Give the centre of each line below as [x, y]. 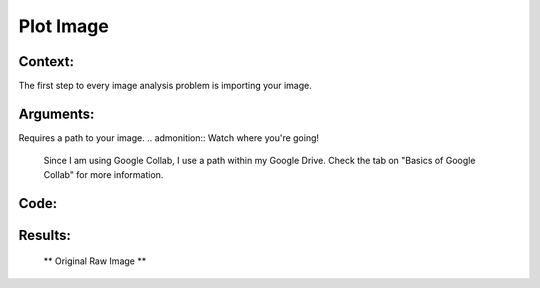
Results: [45, 235]
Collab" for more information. [103, 174]
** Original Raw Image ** [95, 261]
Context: [46, 61]
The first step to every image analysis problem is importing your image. [165, 86]
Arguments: [56, 113]
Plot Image [63, 26]
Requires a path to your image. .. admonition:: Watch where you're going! [169, 137]
